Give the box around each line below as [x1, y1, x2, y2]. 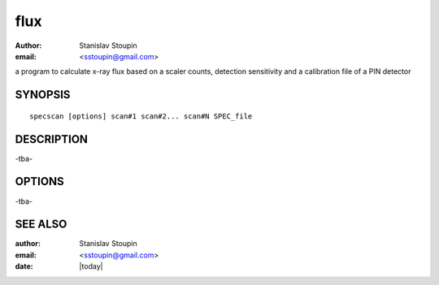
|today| [79, 261, 103, 271]
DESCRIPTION [15, 132, 89, 146]
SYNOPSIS [15, 88, 71, 101]
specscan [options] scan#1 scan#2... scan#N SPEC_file [29, 111, 253, 121]
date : [15, 261, 33, 271]
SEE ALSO [15, 218, 67, 231]
